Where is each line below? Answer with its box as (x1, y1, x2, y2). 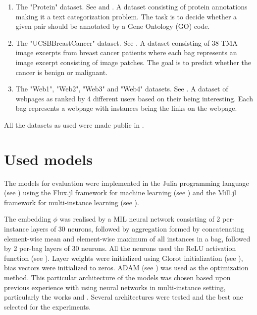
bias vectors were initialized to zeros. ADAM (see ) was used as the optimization (4, 262, 249, 273)
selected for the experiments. (4, 301, 91, 312)
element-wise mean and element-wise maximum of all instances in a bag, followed (4, 233, 251, 243)
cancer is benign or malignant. (15, 67, 108, 77)
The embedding (4, 214, 51, 224)
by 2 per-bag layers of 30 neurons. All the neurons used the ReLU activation (4, 243, 236, 253)
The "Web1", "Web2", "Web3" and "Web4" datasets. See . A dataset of (15, 83, 228, 94)
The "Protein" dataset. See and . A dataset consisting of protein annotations (15, 1, 248, 11)
